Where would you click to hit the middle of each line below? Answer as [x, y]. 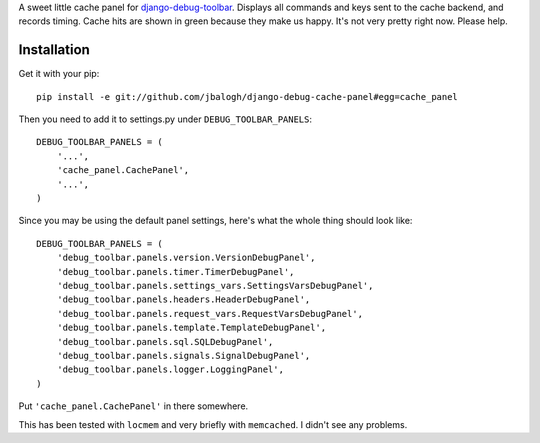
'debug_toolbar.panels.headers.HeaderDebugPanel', [183, 299]
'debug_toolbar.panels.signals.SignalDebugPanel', [183, 355]
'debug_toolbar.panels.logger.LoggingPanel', [170, 369]
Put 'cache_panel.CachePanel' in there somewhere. [133, 406]
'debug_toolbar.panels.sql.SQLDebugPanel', [165, 341]
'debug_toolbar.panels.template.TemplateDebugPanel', [191, 328]
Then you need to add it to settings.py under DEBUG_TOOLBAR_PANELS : [165, 119]
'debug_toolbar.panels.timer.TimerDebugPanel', [175, 271]
